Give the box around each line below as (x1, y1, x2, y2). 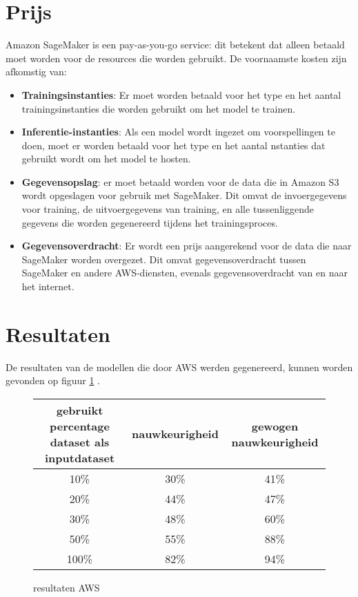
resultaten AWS (33, 580, 100, 594)
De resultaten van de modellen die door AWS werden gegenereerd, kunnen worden (6, 359, 353, 374)
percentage (50, 417, 110, 434)
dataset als (50, 433, 110, 450)
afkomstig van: (6, 64, 67, 79)
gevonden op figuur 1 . (6, 373, 100, 388)
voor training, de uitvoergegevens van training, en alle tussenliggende (21, 202, 314, 216)
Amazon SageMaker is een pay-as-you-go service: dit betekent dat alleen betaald (6, 37, 345, 52)
